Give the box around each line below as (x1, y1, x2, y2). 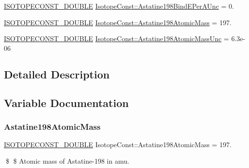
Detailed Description (4, 66, 110, 81)
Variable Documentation (4, 95, 129, 110)
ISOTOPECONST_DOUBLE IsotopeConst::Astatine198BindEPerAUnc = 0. (4, 1, 234, 11)
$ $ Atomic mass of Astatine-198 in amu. (5, 155, 129, 166)
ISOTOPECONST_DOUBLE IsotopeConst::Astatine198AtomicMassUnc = (4, 33, 229, 44)
